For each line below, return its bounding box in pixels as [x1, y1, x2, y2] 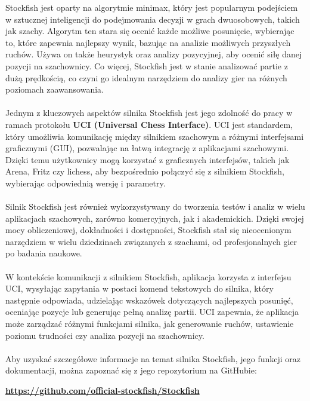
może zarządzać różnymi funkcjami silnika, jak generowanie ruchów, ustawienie [5, 317, 294, 330]
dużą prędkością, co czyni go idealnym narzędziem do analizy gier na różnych [5, 71, 287, 84]
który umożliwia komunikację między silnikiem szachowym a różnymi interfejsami [5, 130, 304, 142]
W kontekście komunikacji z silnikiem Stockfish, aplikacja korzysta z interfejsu [5, 270, 292, 283]
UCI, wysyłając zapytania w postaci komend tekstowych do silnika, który [5, 282, 274, 295]
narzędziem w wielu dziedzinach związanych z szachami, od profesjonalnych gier [5, 235, 297, 247]
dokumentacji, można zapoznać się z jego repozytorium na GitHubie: [5, 364, 257, 376]
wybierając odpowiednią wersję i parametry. [5, 176, 166, 189]
